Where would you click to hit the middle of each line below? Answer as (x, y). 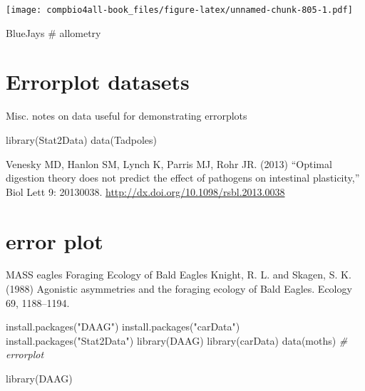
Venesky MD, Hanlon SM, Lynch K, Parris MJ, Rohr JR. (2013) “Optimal (169, 163)
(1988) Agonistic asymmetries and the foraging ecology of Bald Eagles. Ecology (179, 289)
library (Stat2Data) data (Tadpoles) (81, 139)
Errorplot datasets (98, 82)
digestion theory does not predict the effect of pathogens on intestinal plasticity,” (183, 178)
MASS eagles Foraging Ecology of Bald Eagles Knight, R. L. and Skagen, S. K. (179, 275)
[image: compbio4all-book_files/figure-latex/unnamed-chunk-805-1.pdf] (179, 10)
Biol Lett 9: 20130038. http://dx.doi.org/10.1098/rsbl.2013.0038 (145, 191)
